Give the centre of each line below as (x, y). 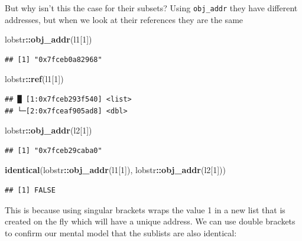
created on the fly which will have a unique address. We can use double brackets (150, 221)
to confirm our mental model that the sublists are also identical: (121, 232)
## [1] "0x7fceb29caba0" (53, 150)
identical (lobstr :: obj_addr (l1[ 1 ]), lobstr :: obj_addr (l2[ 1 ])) (115, 170)
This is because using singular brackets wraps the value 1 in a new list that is (145, 209)
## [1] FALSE (30, 190)
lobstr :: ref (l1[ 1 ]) (34, 79)
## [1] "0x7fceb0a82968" (53, 59)
